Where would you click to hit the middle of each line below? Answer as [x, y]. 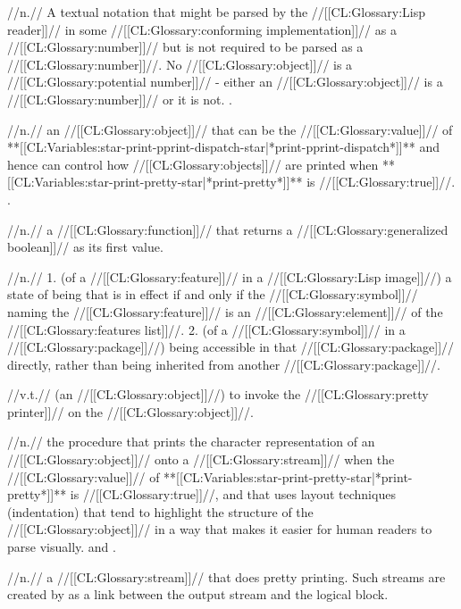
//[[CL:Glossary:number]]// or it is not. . [120, 99]
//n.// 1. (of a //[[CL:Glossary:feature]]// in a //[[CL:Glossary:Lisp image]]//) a [230, 276]
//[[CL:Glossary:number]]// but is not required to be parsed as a [185, 47]
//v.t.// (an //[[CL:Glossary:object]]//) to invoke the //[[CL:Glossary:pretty [218, 394]
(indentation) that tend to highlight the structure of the [160, 511]
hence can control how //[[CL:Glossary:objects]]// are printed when [193, 164]
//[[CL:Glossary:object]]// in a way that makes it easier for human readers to [220, 529]
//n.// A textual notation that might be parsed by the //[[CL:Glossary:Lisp [216, 12]
